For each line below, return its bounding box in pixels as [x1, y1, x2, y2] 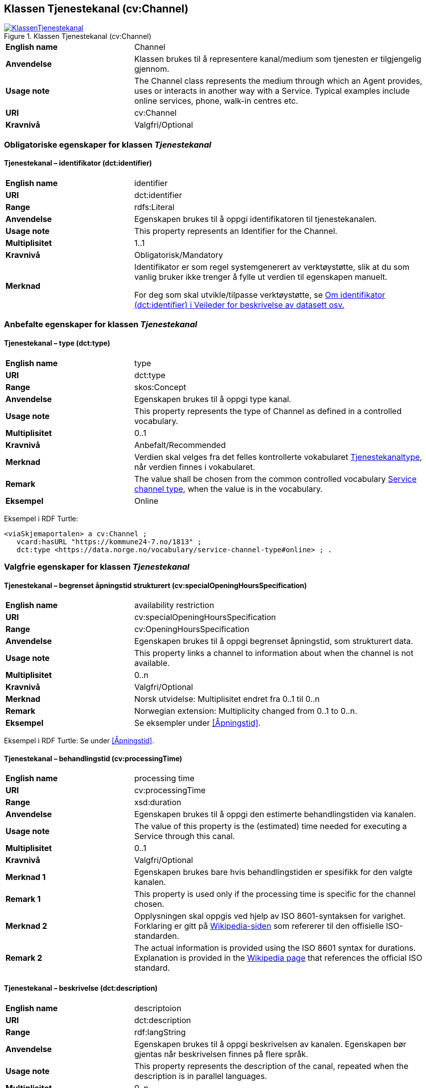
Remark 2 [5, 953, 42, 963]
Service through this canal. [134, 831, 235, 842]
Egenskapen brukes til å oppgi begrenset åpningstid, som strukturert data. [134, 636, 413, 647]
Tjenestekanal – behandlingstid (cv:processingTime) [4, 754, 183, 763]
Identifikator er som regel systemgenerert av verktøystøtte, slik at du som [134, 262, 410, 272]
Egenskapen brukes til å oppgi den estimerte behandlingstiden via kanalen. [134, 809, 416, 820]
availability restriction [134, 600, 214, 611]
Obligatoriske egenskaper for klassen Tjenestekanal [4, 139, 212, 150]
